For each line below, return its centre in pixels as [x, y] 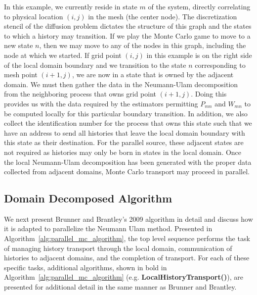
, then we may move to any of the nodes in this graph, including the [143, 45]
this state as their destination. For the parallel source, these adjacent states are [124, 142]
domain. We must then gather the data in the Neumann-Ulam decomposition [121, 84]
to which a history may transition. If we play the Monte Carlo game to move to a [127, 35]
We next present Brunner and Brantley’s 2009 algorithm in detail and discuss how [128, 219]
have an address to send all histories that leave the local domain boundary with [125, 132]
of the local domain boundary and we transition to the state [95, 65]
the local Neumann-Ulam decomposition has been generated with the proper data [128, 162]
